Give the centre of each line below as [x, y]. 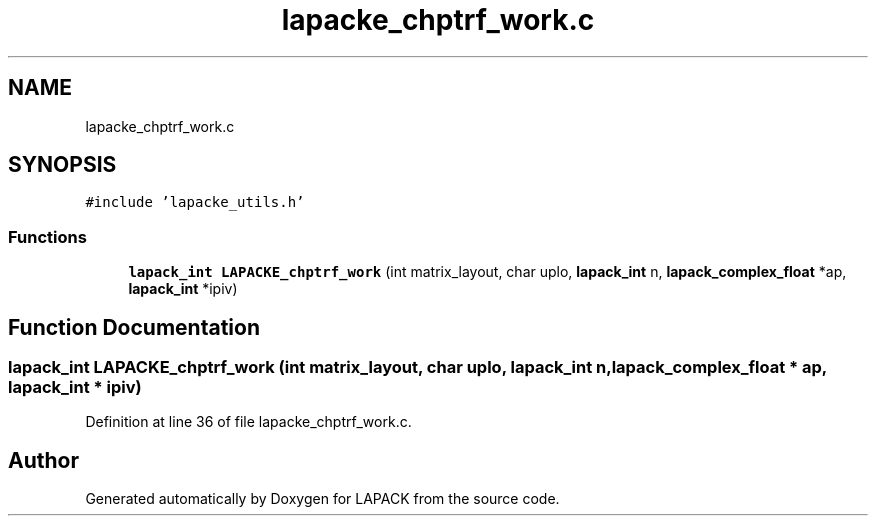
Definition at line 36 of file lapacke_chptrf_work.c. [248, 422]
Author [43, 460]
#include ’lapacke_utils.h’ [195, 202]
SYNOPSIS [62, 165]
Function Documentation [134, 327]
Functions [47, 236]
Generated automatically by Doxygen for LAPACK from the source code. [322, 499]
